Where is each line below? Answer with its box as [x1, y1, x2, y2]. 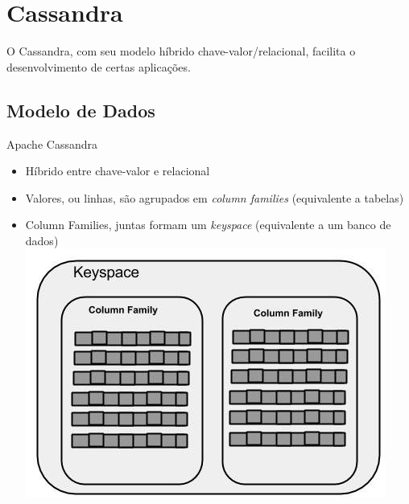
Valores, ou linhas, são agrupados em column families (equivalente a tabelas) [25, 189, 404, 206]
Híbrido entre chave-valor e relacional [25, 162, 210, 179]
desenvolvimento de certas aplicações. [6, 58, 191, 75]
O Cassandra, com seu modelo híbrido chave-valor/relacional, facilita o [6, 43, 356, 59]
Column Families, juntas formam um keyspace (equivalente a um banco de [25, 216, 391, 233]
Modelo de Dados [6, 97, 155, 122]
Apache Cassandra [6, 135, 97, 152]
